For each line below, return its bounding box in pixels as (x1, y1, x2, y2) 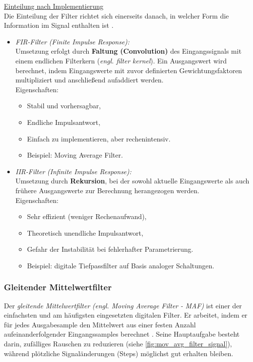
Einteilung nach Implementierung (4, 1, 104, 11)
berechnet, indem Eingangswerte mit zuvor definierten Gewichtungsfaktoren (15, 65, 242, 75)
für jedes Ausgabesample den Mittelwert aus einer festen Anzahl (4, 319, 196, 329)
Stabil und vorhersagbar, (27, 101, 101, 111)
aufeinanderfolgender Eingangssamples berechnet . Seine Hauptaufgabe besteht (4, 329, 240, 339)
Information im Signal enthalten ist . (4, 20, 114, 30)
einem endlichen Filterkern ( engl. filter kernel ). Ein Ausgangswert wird (15, 55, 227, 65)
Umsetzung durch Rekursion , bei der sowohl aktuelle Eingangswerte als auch (15, 176, 250, 186)
